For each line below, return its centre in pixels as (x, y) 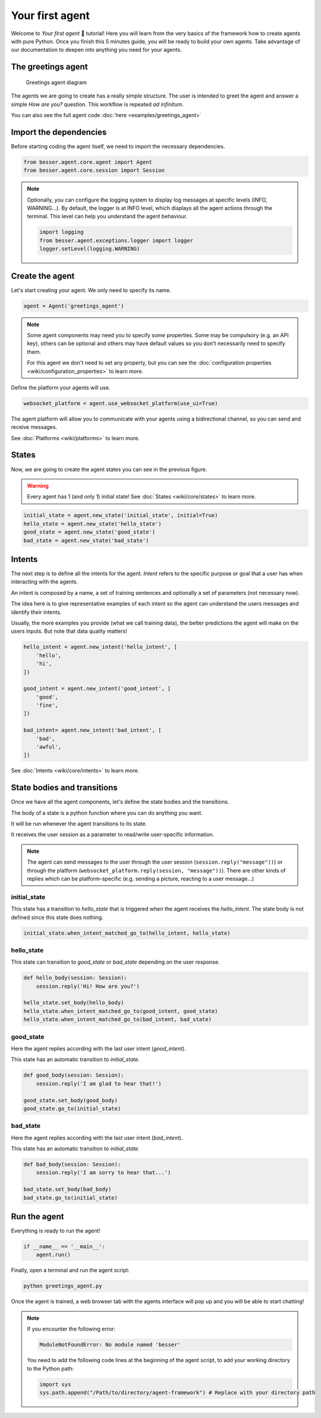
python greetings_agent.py (63, 1286)
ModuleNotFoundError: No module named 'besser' (110, 1345)
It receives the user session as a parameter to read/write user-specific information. (113, 835)
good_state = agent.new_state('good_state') (89, 532)
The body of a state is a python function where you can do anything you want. (107, 812)
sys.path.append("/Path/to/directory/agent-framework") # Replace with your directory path (177, 1392)
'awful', (49, 747)
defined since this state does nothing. (57, 917)
